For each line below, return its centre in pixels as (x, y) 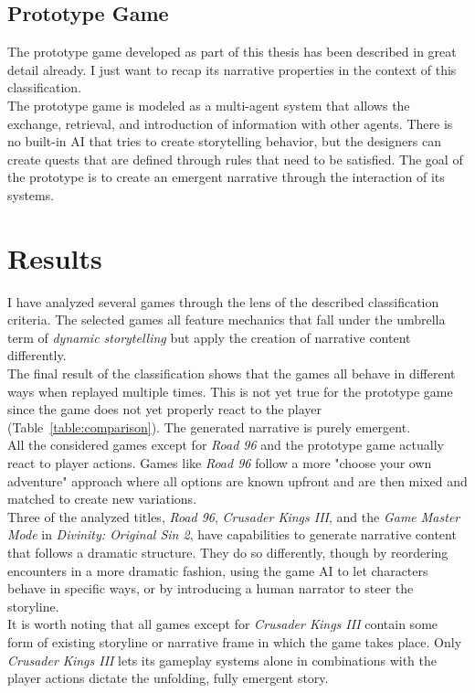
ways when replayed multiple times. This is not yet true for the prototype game (230, 391)
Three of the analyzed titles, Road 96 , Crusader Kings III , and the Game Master (234, 516)
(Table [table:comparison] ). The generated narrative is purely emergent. (209, 426)
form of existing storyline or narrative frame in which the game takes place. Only (235, 641)
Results (55, 257)
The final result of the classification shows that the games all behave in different (232, 373)
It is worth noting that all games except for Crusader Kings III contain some (223, 624)
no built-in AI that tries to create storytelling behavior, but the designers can (224, 141)
